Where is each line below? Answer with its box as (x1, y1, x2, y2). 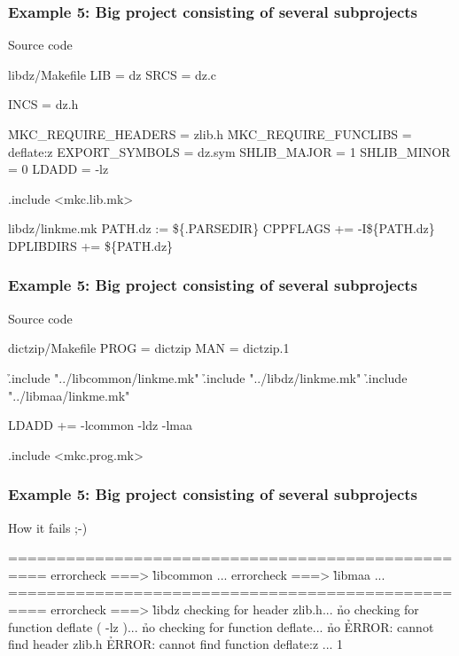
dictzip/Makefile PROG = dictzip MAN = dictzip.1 (8, 339, 290, 357)
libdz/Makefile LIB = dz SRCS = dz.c (8, 65, 217, 83)
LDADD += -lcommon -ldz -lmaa (8, 416, 193, 434)
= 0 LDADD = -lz (8, 160, 109, 178)
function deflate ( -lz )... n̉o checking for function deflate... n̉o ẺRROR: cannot (8, 617, 434, 636)
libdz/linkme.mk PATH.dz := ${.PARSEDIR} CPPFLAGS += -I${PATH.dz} (8, 219, 435, 238)
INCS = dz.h (8, 95, 79, 113)
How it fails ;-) (8, 518, 88, 536)
